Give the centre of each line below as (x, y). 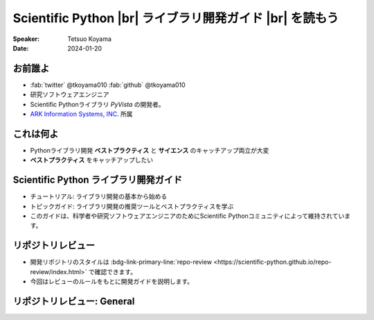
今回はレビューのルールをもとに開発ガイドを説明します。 (112, 282)
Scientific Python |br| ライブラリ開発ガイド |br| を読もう (176, 18)
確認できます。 (116, 271)
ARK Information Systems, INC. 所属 (81, 114)
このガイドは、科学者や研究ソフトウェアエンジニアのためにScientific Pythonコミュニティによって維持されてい (187, 216)
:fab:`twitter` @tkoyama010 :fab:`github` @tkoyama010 (108, 85)
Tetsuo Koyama (90, 39)
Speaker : (26, 39)
